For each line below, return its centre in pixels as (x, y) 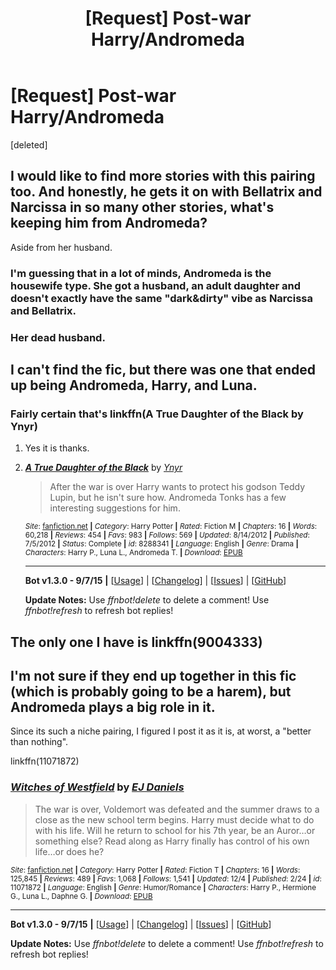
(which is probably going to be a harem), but (151, 692)
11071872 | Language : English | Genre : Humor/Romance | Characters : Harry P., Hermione (163, 887)
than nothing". (39, 742)
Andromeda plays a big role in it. (113, 707)
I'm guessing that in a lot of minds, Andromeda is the (141, 273)
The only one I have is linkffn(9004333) (136, 642)
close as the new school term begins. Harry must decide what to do (174, 819)
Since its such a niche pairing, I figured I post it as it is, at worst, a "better (161, 731)
